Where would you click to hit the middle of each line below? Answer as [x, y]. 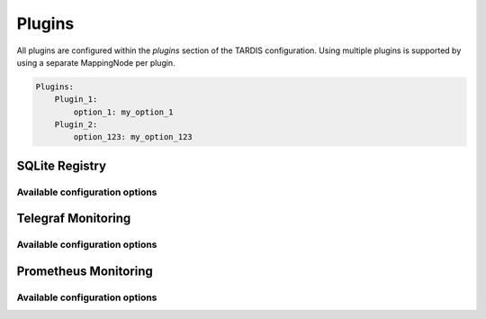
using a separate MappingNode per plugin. [96, 62]
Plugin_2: [76, 125]
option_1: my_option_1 [124, 112]
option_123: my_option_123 [133, 137]
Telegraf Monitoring [74, 219]
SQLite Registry [62, 165]
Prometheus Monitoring [85, 272]
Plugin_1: [76, 100]
